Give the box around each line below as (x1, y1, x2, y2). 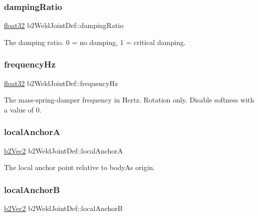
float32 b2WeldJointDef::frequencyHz (4, 77, 118, 88)
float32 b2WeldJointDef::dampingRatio (4, 20, 124, 30)
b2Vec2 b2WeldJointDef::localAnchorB (4, 203, 123, 213)
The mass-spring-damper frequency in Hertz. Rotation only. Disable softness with (4, 94, 254, 105)
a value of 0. (4, 104, 42, 114)
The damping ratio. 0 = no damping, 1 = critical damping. (4, 36, 186, 47)
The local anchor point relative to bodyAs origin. (4, 162, 155, 172)
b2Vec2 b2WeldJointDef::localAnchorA (4, 145, 123, 155)
